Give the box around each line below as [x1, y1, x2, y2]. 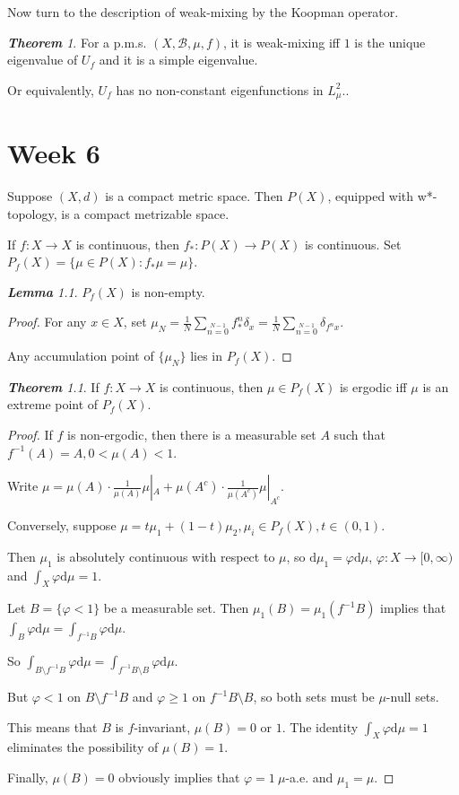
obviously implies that [118, 768, 240, 787]
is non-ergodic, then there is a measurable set [67, 425, 316, 444]
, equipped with [327, 187, 414, 205]
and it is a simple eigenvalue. [99, 50, 258, 69]
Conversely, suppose [7, 516, 117, 535]
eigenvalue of [7, 50, 78, 69]
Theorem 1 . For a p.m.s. [7, 32, 147, 51]
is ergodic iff [339, 377, 407, 396]
